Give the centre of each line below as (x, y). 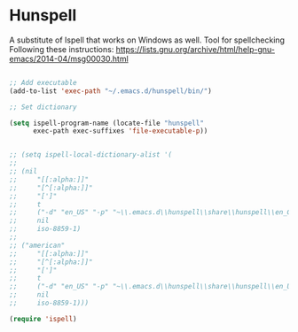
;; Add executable (43, 82)
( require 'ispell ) (43, 319)
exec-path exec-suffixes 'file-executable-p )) (120, 131)
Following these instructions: (62, 49)
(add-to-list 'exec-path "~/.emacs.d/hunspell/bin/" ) (111, 91)
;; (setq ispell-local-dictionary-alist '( (91, 155)
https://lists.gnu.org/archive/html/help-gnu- (195, 49)
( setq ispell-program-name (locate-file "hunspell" (106, 123)
